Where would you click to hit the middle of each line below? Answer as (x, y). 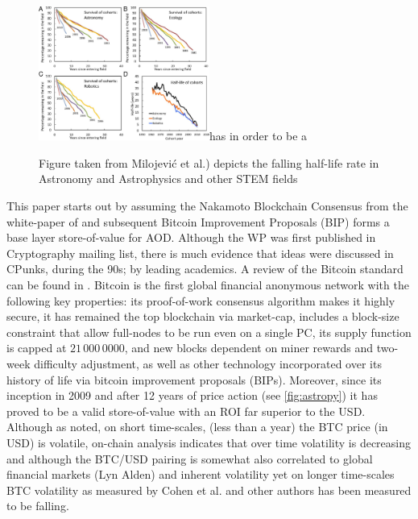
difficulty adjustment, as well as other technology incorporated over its (208, 363)
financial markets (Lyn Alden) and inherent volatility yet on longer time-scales (201, 474)
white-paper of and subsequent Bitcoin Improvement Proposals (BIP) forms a (198, 221)
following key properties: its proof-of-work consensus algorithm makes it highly (201, 300)
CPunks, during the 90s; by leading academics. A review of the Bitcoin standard (205, 269)
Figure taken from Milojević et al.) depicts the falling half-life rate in (209, 162)
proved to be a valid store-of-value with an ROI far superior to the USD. (186, 411)
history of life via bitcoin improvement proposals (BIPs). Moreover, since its (194, 379)
